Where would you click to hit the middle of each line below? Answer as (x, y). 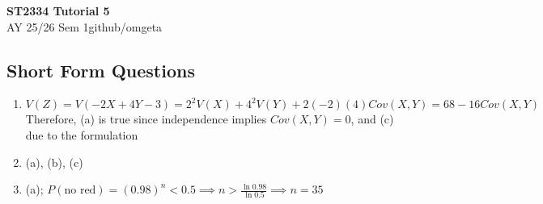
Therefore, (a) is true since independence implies (146, 119)
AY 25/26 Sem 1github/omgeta (85, 26)
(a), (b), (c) (54, 162)
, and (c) (372, 119)
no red (80, 191)
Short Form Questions (101, 70)
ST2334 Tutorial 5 (58, 10)
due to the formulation (82, 134)
